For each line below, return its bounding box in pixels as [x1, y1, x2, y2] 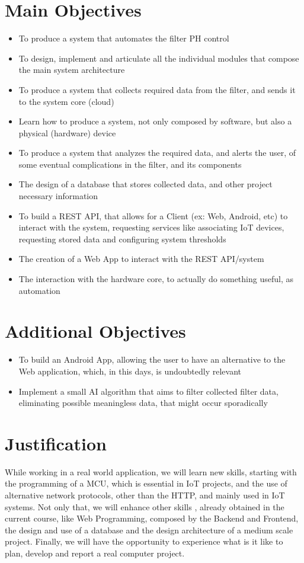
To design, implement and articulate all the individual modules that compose [18, 52, 299, 64]
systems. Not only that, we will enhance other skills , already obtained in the [5, 500, 284, 513]
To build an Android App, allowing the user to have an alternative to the [18, 353, 286, 366]
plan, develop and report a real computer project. [5, 547, 185, 559]
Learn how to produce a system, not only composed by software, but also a [18, 115, 292, 127]
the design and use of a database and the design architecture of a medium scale [5, 523, 293, 536]
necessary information [18, 190, 98, 202]
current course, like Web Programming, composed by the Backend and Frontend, [5, 512, 299, 524]
